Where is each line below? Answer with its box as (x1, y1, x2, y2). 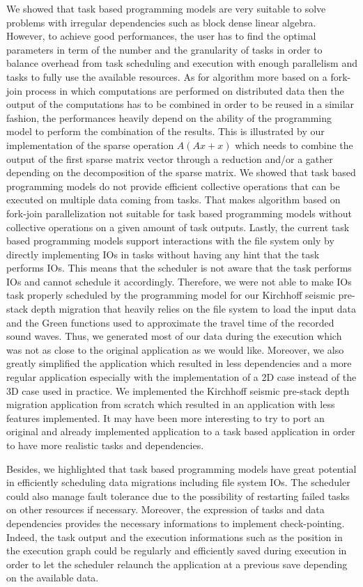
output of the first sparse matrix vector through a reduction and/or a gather (6, 151, 333, 166)
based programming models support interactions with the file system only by (6, 233, 334, 248)
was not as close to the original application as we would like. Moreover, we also (6, 342, 344, 357)
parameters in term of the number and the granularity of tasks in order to (6, 42, 323, 56)
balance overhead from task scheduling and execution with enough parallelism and (6, 56, 357, 70)
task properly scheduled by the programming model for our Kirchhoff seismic (6, 288, 335, 302)
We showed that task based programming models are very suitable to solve (6, 1, 326, 15)
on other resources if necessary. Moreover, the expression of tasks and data (6, 502, 325, 517)
